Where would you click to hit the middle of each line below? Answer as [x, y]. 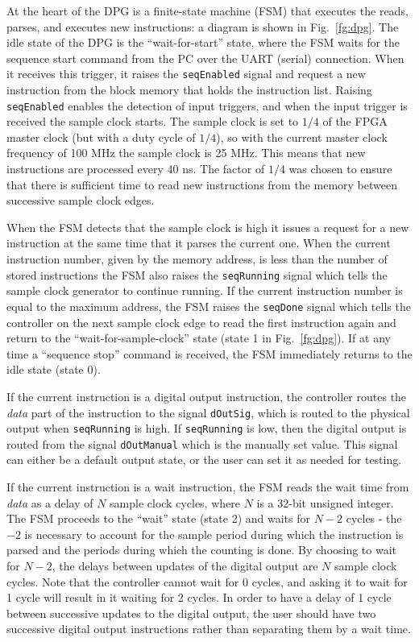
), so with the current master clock [302, 137]
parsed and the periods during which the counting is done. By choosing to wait [202, 550]
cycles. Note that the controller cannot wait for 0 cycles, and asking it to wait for [207, 581]
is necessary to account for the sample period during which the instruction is [214, 534]
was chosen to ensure [340, 169]
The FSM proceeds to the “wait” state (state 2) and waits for [158, 518]
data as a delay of [50, 502]
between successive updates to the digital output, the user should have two [191, 613]
